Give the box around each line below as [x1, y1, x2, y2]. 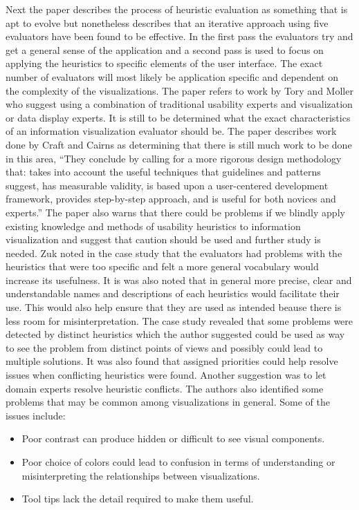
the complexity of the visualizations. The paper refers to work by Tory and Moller [6, 83, 353, 97]
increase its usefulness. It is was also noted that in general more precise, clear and [6, 272, 352, 287]
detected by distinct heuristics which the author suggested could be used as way [6, 327, 345, 341]
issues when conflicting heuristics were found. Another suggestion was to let [6, 368, 326, 382]
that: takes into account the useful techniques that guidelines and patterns [6, 164, 321, 179]
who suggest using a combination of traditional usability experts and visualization [6, 97, 353, 111]
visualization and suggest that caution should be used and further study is [6, 232, 321, 247]
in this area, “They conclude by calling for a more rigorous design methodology [6, 151, 342, 165]
